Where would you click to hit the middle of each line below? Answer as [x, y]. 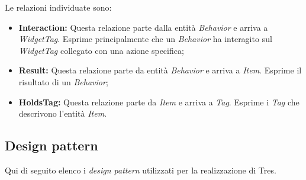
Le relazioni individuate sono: [58, 7]
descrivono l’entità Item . [63, 113]
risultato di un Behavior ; [63, 81]
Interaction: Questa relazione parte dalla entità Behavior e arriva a [143, 27]
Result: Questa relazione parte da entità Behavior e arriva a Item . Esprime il [160, 70]
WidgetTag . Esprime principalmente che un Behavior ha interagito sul [145, 39]
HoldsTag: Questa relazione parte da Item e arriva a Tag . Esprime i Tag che [159, 102]
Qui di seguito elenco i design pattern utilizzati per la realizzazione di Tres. [141, 170]
